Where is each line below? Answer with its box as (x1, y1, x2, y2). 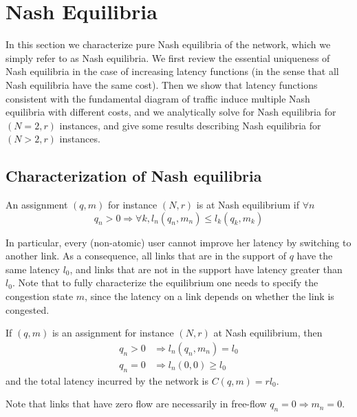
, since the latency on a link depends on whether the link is (85, 289, 334, 303)
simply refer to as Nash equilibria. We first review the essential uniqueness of (6, 50, 330, 65)
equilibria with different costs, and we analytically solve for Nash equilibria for (6, 105, 336, 119)
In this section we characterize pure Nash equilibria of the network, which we (6, 37, 331, 52)
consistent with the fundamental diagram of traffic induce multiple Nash (6, 91, 310, 105)
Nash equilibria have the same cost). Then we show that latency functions (6, 77, 318, 92)
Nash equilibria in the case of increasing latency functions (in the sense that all (6, 64, 339, 78)
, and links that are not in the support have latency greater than (69, 261, 343, 276)
